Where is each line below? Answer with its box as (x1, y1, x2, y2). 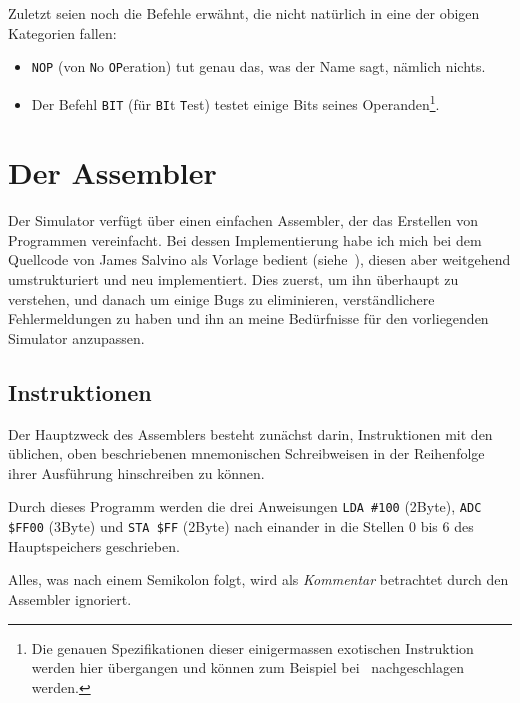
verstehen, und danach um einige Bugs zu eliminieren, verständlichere (8, 288, 435, 309)
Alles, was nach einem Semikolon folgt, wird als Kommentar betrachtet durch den (8, 569, 509, 590)
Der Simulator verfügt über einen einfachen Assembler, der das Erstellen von (8, 210, 478, 231)
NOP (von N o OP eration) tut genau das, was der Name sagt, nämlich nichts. (31, 56, 486, 77)
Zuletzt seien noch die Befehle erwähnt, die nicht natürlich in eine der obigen (8, 3, 480, 23)
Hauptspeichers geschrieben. (8, 535, 180, 556)
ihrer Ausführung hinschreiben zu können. (8, 462, 265, 483)
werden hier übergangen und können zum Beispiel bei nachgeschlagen (31, 657, 464, 678)
